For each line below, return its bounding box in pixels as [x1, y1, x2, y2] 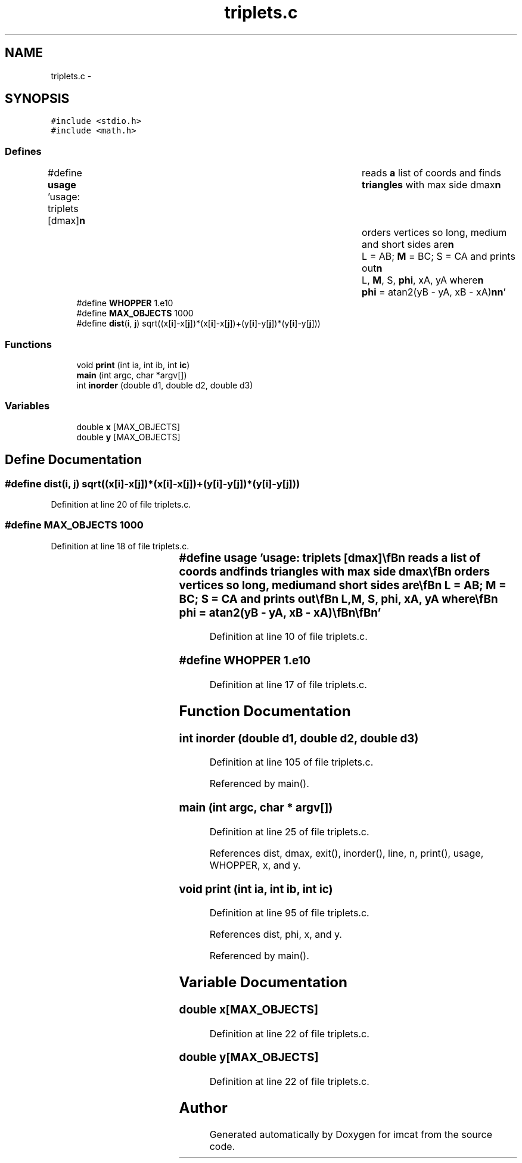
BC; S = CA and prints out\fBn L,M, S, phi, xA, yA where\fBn [179, 592, 498, 606]
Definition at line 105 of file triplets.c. [209, 756, 374, 769]
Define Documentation [5, 452, 142, 468]
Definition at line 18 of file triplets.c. [51, 540, 189, 551]
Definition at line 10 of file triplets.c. [209, 630, 368, 643]
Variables [5, 400, 50, 412]
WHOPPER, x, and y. [209, 859, 301, 871]
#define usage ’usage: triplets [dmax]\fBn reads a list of [179, 551, 481, 565]
